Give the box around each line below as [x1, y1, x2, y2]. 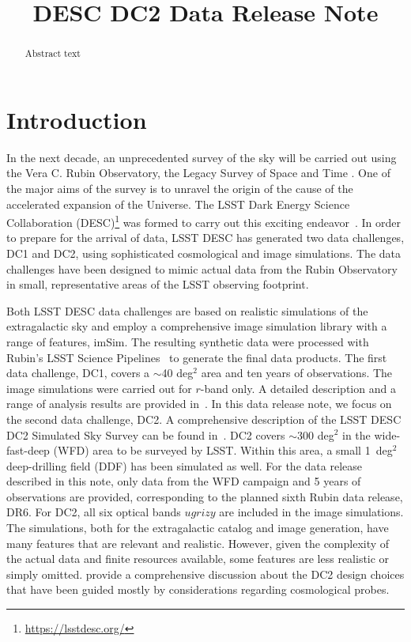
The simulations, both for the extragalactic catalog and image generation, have [6, 519, 389, 536]
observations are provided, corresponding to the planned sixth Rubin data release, [6, 488, 403, 504]
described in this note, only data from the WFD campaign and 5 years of [6, 473, 361, 489]
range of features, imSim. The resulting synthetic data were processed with [6, 333, 369, 349]
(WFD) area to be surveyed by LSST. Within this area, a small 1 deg [53, 442, 393, 459]
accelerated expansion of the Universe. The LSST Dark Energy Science [6, 195, 350, 212]
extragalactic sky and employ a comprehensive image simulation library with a [6, 318, 387, 334]
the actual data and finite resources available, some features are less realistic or [6, 550, 390, 567]
